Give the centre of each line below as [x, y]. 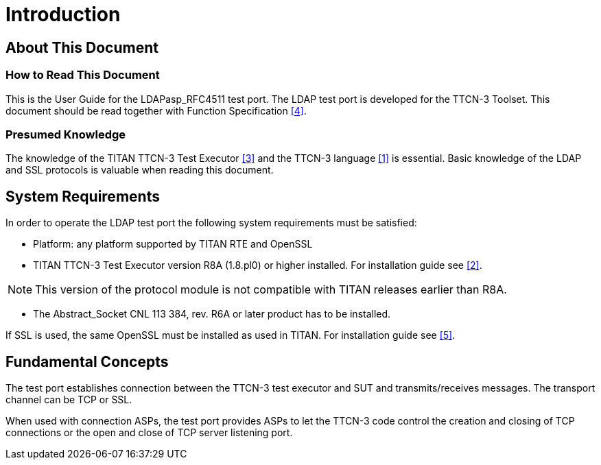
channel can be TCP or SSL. [69, 399]
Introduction [63, 14]
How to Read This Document [83, 75]
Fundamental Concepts [87, 361]
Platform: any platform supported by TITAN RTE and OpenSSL [173, 244]
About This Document [82, 47]
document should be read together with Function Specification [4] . [156, 110]
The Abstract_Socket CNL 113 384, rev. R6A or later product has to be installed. [212, 314]
